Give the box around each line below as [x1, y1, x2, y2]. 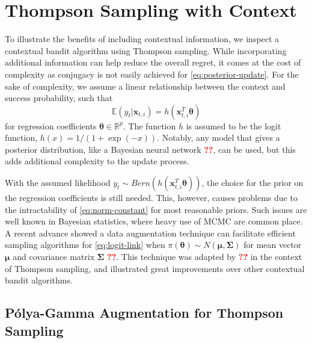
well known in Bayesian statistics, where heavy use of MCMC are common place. [5, 215, 303, 227]
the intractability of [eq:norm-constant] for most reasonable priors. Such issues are [5, 203, 307, 215]
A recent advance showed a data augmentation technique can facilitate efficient [5, 226, 296, 239]
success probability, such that [5, 91, 113, 104]
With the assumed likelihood [5, 176, 111, 189]
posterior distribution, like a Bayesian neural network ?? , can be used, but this [5, 143, 296, 155]
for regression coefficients [5, 119, 97, 132]
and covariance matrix [13, 250, 95, 263]
